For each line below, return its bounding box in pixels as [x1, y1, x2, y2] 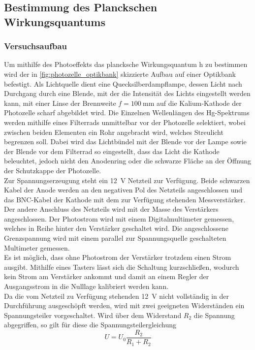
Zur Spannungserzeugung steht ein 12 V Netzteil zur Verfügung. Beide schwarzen [4, 175, 250, 185]
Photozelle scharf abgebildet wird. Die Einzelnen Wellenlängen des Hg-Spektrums [4, 107, 250, 118]
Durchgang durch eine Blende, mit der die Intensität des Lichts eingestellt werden [4, 88, 251, 98]
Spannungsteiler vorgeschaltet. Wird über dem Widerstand [4, 310, 182, 320]
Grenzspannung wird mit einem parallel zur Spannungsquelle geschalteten [4, 233, 226, 243]
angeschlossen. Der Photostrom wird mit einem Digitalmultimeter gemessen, [4, 213, 234, 223]
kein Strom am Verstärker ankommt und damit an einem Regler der [4, 271, 209, 282]
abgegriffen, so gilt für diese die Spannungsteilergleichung [4, 319, 176, 330]
